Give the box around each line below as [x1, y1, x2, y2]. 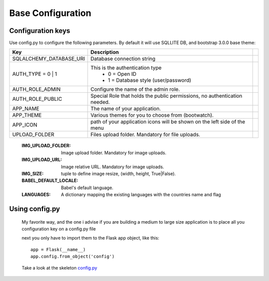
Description [90, 49, 119, 56]
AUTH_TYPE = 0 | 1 [12, 70, 57, 77]
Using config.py [9, 205, 60, 213]
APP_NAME [12, 105, 40, 112]
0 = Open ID [108, 70, 136, 77]
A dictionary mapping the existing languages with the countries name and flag [61, 192, 221, 198]
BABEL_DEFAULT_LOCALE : [21, 178, 78, 184]
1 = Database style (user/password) [108, 77, 191, 84]
